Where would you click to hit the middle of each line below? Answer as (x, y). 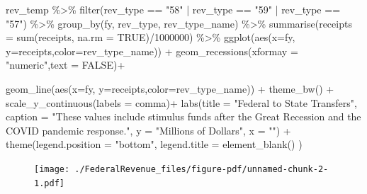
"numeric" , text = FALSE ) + (66, 65)
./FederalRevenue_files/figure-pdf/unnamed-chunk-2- (202, 169)
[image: (52, 169)
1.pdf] (49, 183)
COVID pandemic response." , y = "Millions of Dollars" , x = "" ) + (148, 130)
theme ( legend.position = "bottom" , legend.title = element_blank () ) (154, 144)
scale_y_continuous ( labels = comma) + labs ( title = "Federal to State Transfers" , (181, 102)
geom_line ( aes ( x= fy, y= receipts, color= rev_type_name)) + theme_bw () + (170, 88)
